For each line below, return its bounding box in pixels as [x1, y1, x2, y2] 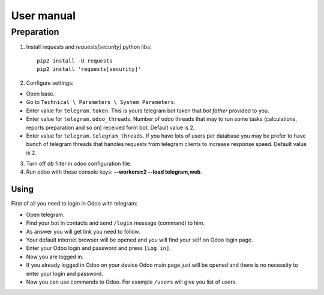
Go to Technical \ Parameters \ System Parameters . [26, 99, 176, 106]
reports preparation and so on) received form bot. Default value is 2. [26, 124, 195, 131]
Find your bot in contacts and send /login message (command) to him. [26, 219, 205, 227]
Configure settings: [26, 79, 74, 87]
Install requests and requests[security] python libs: [26, 43, 152, 50]
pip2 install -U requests [37, 57, 113, 64]
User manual [11, 9, 76, 22]
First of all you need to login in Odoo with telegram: [11, 200, 138, 207]
